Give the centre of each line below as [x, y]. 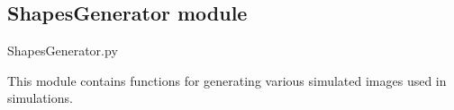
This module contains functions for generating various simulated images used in [227, 80]
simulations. [40, 98]
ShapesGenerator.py [63, 51]
